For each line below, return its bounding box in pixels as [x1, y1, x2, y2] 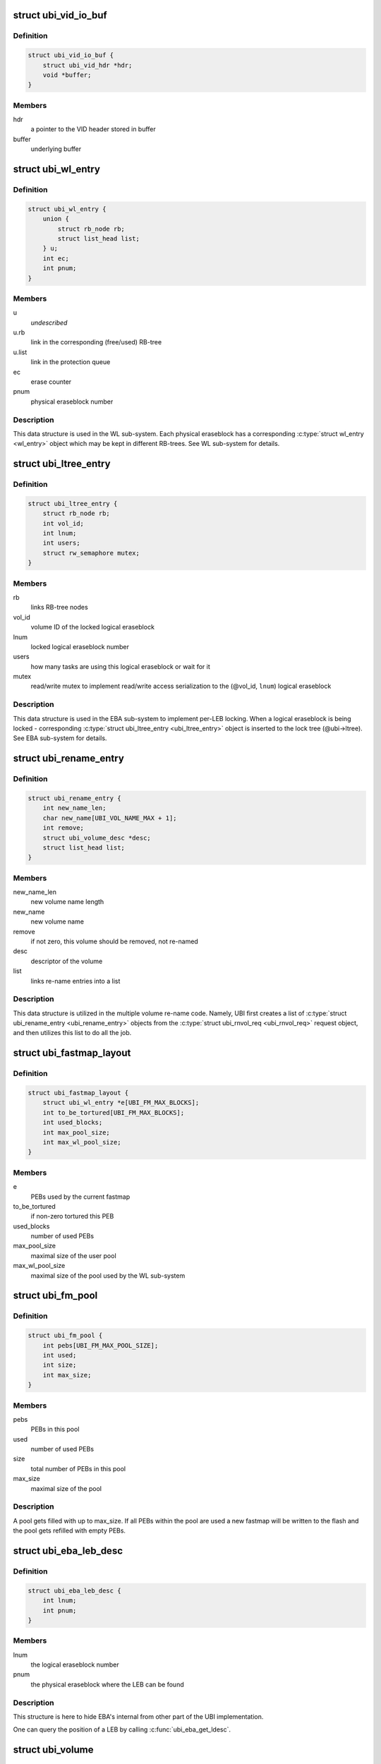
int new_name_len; [42, 804, 107, 812]
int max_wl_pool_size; [42, 1138, 121, 1146]
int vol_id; [42, 519, 85, 527]
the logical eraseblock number [30, 1660, 119, 1669]
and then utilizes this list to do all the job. [13, 1029, 132, 1037]
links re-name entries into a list [30, 977, 121, 985]
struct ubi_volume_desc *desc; [42, 833, 151, 842]
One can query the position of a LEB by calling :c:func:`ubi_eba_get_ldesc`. [13, 1725, 231, 1734]
